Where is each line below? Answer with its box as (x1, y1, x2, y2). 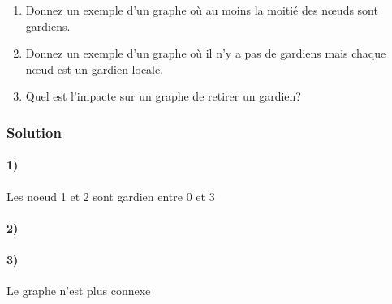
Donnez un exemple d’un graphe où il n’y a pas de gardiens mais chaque (25, 45, 386, 62)
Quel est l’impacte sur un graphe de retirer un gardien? (25, 88, 301, 105)
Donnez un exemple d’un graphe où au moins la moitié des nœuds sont (25, 2, 378, 18)
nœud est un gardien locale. (25, 60, 164, 77)
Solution (6, 122, 62, 142)
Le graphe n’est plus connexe (6, 282, 151, 299)
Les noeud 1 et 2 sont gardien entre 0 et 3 (6, 187, 215, 204)
